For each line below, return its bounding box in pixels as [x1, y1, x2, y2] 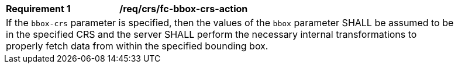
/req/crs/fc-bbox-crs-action [119, 3, 248, 15]
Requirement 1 [6, 3, 71, 15]
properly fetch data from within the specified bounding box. [6, 40, 268, 52]
